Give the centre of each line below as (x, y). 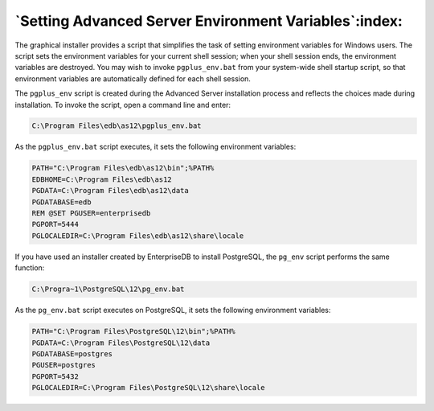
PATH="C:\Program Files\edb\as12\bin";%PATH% (123, 168)
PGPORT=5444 (55, 224)
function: (30, 268)
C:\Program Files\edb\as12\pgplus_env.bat (117, 126)
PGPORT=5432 (55, 376)
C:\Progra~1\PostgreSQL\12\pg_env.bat (108, 289)
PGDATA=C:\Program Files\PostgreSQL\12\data (121, 343)
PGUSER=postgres (64, 365)
